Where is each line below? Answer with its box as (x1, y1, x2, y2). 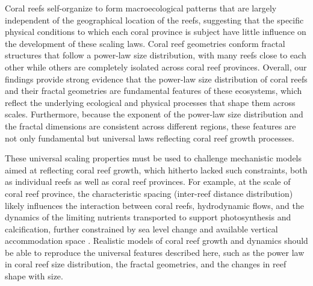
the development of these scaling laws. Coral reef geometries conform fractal (5, 37, 285, 49)
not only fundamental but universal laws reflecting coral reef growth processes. (5, 131, 294, 144)
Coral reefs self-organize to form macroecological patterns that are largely (5, 2, 277, 14)
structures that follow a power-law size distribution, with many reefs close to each (5, 49, 306, 61)
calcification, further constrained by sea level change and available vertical (5, 222, 278, 235)
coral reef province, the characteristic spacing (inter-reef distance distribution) (5, 187, 293, 199)
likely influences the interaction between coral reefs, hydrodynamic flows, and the (5, 199, 304, 211)
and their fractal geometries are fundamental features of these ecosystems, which (5, 84, 302, 97)
